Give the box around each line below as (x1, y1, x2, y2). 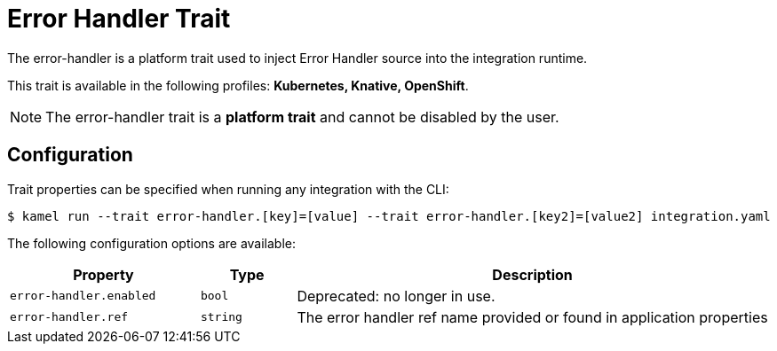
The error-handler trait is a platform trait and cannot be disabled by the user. (45, 107, 559, 126)
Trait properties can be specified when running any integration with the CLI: (7, 181, 449, 197)
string (200, 310, 242, 324)
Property (73, 265, 134, 284)
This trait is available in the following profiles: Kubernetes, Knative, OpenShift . (7, 77, 469, 93)
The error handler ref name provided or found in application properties (297, 308, 768, 326)
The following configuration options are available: (7, 235, 297, 251)
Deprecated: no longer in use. (297, 286, 496, 305)
